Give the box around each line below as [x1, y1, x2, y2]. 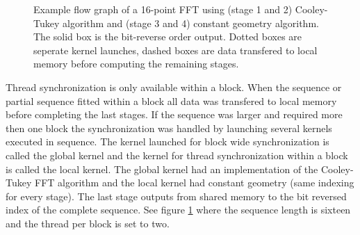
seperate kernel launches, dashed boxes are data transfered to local [33, 42, 318, 57]
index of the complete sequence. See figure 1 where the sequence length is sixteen [6, 202, 351, 217]
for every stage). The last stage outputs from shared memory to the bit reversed [6, 188, 347, 203]
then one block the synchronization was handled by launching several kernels [6, 120, 332, 135]
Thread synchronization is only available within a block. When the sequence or [6, 79, 342, 94]
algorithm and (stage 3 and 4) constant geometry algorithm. [62, 15, 319, 30]
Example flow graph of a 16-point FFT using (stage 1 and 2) [33, 2, 293, 16]
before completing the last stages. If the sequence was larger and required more [6, 107, 343, 122]
